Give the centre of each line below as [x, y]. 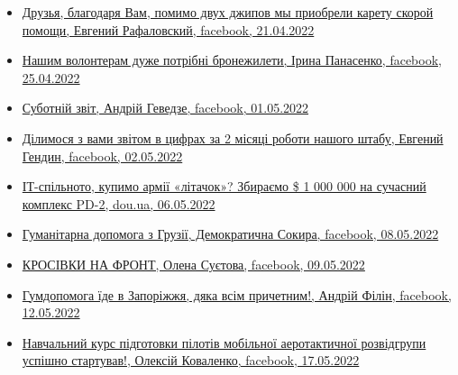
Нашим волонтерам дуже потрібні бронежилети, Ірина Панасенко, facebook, [232, 60]
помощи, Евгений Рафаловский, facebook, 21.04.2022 [168, 29]
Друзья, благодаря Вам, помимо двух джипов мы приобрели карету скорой [228, 12]
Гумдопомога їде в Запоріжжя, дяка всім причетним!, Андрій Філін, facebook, [237, 294]
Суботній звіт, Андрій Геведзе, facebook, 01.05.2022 [165, 108]
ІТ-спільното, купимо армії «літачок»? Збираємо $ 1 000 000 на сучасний [224, 186]
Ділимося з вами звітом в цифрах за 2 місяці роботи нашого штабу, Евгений [233, 137]
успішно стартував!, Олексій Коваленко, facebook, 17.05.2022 [191, 360]
